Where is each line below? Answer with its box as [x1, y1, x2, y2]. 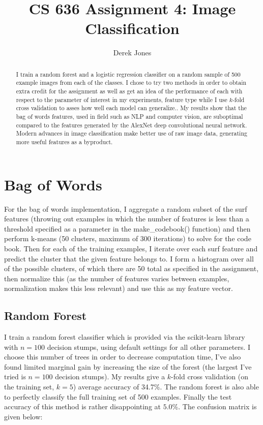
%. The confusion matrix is [172, 401, 257, 412]
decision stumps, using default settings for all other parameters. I [47, 341, 250, 352]
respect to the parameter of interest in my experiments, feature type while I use [16, 95, 227, 104]
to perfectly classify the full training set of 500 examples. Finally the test [4, 391, 232, 402]
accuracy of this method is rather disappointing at [4, 401, 161, 412]
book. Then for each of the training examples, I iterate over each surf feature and [4, 243, 258, 253]
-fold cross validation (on [171, 371, 248, 382]
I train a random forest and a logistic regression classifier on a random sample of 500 [16, 70, 241, 78]
